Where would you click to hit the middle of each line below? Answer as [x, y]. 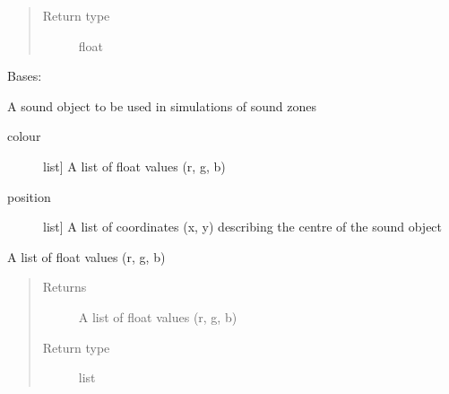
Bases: [25, 76]
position [29, 196]
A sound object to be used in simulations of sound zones [162, 105]
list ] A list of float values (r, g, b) [134, 166]
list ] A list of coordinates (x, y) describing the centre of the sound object [243, 227]
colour [24, 136]
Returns [65, 287]
